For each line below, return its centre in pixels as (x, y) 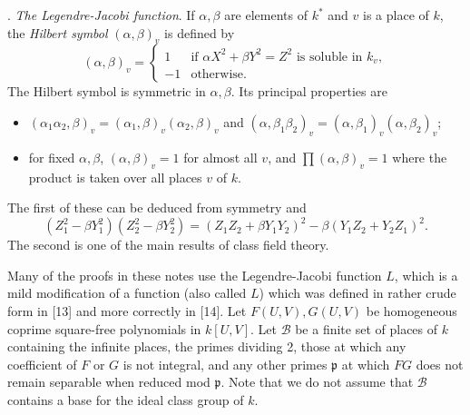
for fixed (52, 157)
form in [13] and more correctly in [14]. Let (127, 311)
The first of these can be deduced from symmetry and (157, 207)
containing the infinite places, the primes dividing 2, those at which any (207, 346)
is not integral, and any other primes (225, 364)
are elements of (266, 15)
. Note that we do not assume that (317, 382)
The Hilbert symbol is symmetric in (107, 91)
